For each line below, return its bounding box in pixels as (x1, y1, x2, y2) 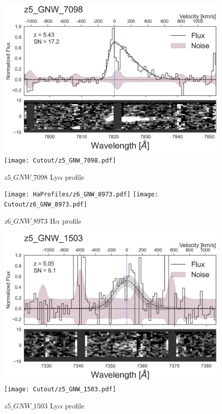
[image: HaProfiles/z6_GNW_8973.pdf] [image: (4, 191, 158, 198)
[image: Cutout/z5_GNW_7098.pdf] (4, 157, 116, 164)
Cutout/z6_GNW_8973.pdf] (4, 200, 87, 208)
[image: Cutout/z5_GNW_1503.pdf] (4, 386, 116, 393)
